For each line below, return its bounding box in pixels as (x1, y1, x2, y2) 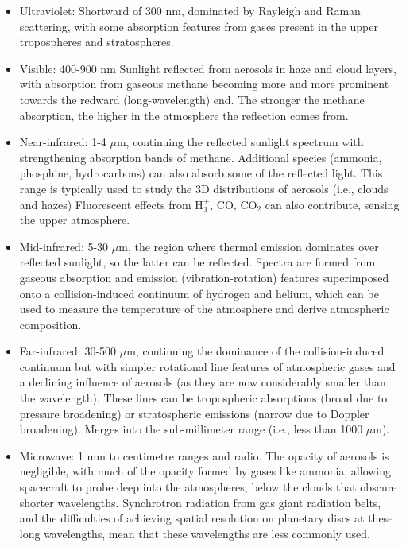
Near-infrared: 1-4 (19, 134, 106, 150)
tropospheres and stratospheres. (19, 33, 174, 50)
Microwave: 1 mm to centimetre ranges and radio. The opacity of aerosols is (19, 447, 389, 464)
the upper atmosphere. (19, 211, 130, 228)
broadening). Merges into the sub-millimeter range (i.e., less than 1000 (19, 421, 363, 437)
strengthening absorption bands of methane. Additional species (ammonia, (19, 149, 382, 165)
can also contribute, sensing (265, 196, 400, 212)
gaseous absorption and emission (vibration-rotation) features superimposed (19, 269, 389, 285)
